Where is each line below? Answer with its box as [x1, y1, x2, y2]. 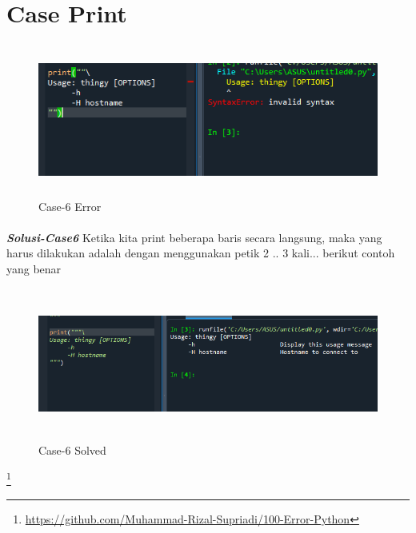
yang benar [6, 261, 62, 277]
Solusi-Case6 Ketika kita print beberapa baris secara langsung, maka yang [6, 229, 382, 245]
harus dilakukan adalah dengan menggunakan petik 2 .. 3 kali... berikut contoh [6, 245, 395, 261]
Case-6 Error [38, 197, 102, 214]
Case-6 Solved [38, 442, 106, 459]
